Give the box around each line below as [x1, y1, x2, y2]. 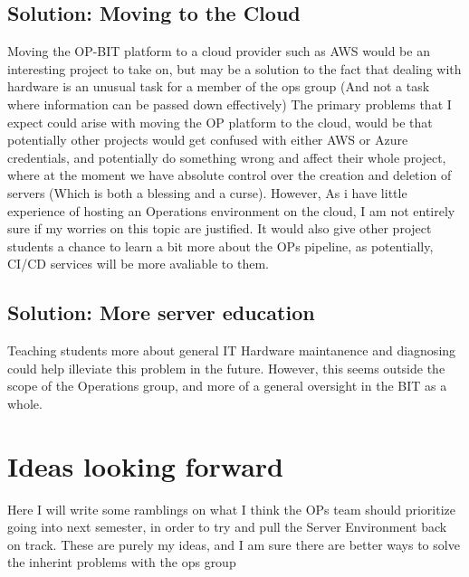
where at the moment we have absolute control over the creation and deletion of [7, 166, 452, 184]
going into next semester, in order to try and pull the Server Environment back [7, 517, 447, 536]
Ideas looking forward [7, 447, 284, 484]
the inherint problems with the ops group [7, 553, 236, 572]
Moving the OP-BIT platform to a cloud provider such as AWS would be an [7, 42, 430, 61]
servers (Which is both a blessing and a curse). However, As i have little [7, 183, 407, 202]
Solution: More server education [7, 298, 315, 326]
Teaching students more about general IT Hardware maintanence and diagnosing [7, 341, 456, 360]
